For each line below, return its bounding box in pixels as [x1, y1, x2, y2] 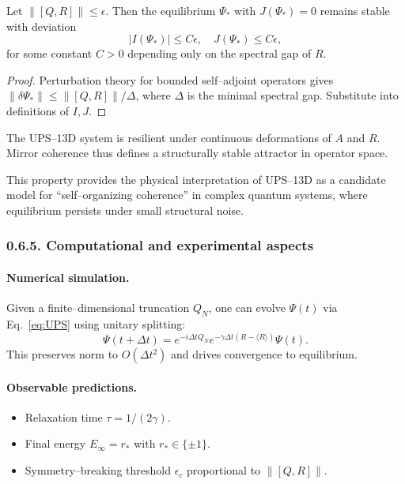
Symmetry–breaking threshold [25, 462, 171, 478]
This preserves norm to [6, 346, 119, 362]
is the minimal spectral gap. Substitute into [187, 87, 399, 103]
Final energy [25, 435, 86, 452]
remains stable [320, 2, 390, 18]
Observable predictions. [6, 378, 138, 395]
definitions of [6, 102, 70, 118]
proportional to [187, 462, 261, 478]
